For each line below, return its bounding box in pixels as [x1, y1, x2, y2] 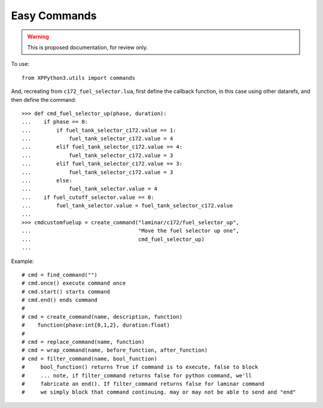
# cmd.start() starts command [22, 288, 111, 295]
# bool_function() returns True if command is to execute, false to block [22, 364, 258, 371]
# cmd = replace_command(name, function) [22, 339, 145, 346]
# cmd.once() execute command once [22, 280, 126, 287]
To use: [11, 61, 30, 68]
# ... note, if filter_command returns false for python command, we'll [22, 372, 252, 379]
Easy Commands [11, 9, 97, 22]
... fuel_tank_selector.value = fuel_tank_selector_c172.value [22, 203, 233, 209]
